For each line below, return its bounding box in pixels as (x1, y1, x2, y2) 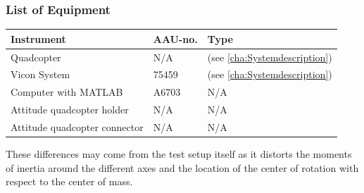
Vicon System (11, 67, 70, 82)
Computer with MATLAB (11, 85, 123, 99)
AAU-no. (153, 31, 198, 46)
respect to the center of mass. (6, 174, 133, 189)
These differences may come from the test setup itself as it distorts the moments (6, 147, 352, 161)
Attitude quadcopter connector (11, 119, 144, 134)
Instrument (11, 31, 66, 46)
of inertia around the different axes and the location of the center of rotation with (6, 160, 359, 175)
